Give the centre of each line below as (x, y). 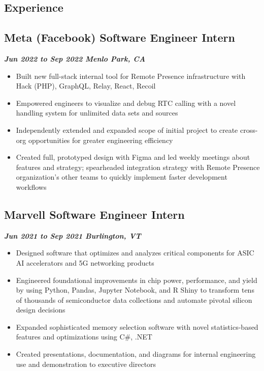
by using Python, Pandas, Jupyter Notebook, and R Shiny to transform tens (135, 290)
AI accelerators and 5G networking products (85, 262)
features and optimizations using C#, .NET (84, 337)
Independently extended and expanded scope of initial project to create (127, 130)
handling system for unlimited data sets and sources (97, 113)
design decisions (41, 310)
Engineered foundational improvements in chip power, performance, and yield (137, 280)
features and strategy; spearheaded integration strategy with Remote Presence (138, 167)
